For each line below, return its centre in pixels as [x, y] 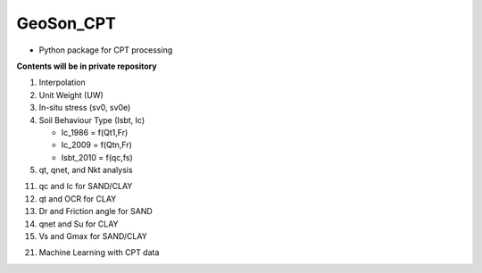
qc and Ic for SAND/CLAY [86, 186]
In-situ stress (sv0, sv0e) [85, 108]
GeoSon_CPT [66, 23]
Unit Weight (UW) [71, 95]
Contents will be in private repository [87, 66]
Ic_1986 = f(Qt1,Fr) [95, 132]
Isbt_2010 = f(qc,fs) [97, 157]
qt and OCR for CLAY [78, 199]
